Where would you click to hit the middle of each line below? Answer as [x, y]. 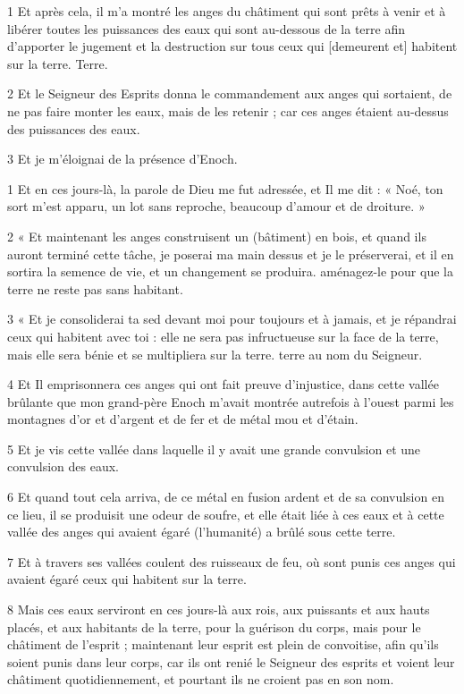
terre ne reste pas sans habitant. [95, 288]
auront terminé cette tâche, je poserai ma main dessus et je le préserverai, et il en [231, 254]
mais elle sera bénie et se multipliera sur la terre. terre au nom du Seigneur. [215, 354]
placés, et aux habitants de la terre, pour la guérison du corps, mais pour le [214, 626]
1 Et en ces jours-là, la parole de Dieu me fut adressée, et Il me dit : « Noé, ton [225, 188]
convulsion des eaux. [63, 466]
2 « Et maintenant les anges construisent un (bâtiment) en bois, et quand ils [217, 236]
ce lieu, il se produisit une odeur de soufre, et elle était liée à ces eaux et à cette [226, 514]
